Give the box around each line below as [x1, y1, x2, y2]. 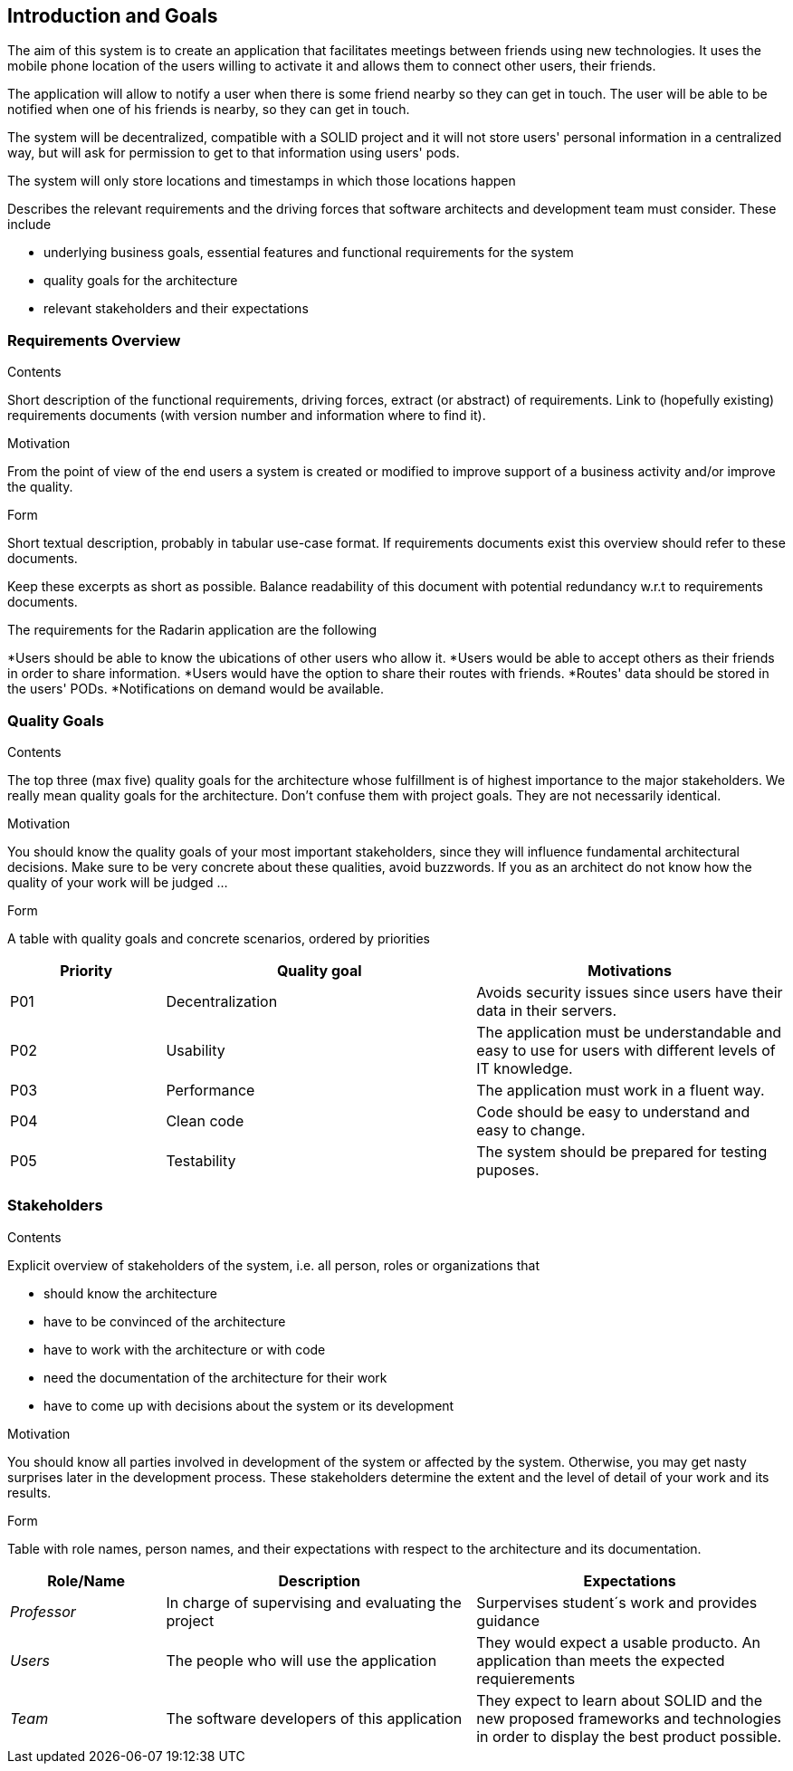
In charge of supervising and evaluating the [166, 1593, 462, 1612]
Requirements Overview [7, 330, 181, 349]
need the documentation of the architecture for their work [43, 1369, 387, 1385]
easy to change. [476, 1120, 586, 1139]
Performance [166, 1080, 255, 1099]
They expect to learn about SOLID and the [476, 1690, 763, 1709]
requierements [476, 1669, 576, 1688]
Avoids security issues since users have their [476, 982, 783, 1001]
